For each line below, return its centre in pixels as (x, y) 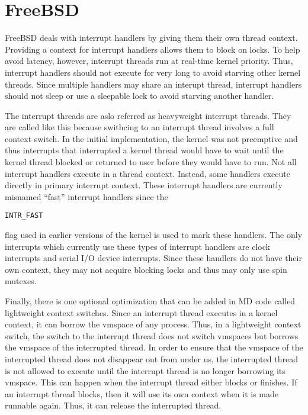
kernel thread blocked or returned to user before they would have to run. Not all (151, 162)
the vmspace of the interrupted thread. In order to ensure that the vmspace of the (154, 347)
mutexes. (21, 281)
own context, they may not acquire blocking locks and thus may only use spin (146, 269)
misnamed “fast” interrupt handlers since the (86, 196)
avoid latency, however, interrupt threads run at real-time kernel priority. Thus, (149, 61)
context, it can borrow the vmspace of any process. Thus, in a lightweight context (153, 324)
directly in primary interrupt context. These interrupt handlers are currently (144, 185)
